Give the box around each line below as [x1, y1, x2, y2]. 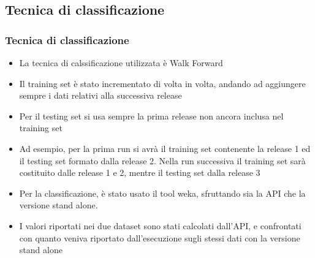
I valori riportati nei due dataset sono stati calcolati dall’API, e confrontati [19, 219, 302, 232]
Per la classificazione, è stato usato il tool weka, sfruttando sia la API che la [19, 186, 306, 199]
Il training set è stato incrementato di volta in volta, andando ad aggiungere [19, 77, 306, 89]
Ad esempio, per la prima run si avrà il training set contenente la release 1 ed [19, 142, 311, 154]
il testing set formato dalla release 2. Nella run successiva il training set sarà [19, 154, 306, 167]
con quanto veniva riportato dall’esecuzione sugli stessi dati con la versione [19, 231, 300, 244]
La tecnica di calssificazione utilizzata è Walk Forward [19, 56, 223, 69]
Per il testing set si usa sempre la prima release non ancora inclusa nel [19, 109, 284, 122]
